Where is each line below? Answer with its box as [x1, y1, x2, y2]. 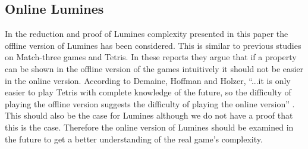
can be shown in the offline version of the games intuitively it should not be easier [5, 62, 304, 74]
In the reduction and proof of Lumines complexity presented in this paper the [5, 27, 288, 40]
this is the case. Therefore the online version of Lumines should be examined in [5, 120, 294, 133]
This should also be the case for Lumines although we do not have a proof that [5, 109, 293, 122]
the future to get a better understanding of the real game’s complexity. [5, 132, 263, 145]
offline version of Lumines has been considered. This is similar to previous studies [5, 39, 301, 51]
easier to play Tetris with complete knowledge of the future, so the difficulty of [5, 86, 291, 98]
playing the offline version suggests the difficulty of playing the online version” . [5, 97, 295, 110]
